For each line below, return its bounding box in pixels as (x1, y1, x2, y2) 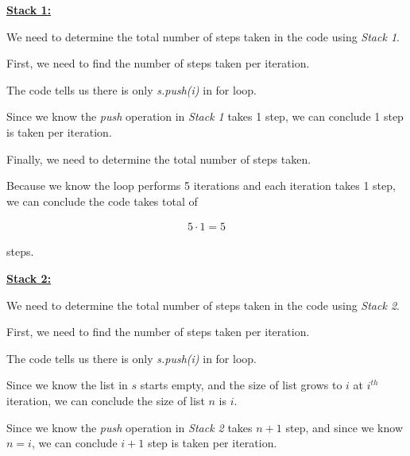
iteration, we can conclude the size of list (6, 392, 205, 408)
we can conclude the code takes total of (6, 192, 198, 209)
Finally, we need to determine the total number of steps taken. (6, 150, 311, 167)
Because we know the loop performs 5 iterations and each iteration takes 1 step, (6, 177, 396, 194)
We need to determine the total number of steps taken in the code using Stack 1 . (6, 28, 400, 44)
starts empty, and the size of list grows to (140, 377, 342, 393)
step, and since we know (285, 419, 403, 435)
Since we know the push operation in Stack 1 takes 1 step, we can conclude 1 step (6, 108, 404, 125)
